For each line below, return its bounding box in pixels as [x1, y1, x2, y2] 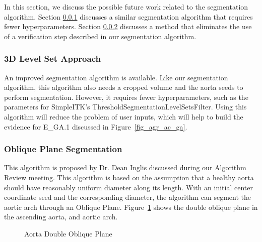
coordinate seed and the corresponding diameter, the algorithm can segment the [4, 192, 251, 202]
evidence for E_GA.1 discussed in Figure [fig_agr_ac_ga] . [4, 121, 187, 132]
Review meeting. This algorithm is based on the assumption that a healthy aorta [4, 172, 254, 182]
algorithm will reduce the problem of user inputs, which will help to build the [4, 111, 243, 122]
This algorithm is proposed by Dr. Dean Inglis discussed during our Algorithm [4, 162, 246, 173]
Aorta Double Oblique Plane [24, 228, 112, 238]
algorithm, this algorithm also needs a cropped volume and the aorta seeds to [4, 82, 243, 92]
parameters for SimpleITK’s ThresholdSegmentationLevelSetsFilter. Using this [4, 101, 247, 112]
